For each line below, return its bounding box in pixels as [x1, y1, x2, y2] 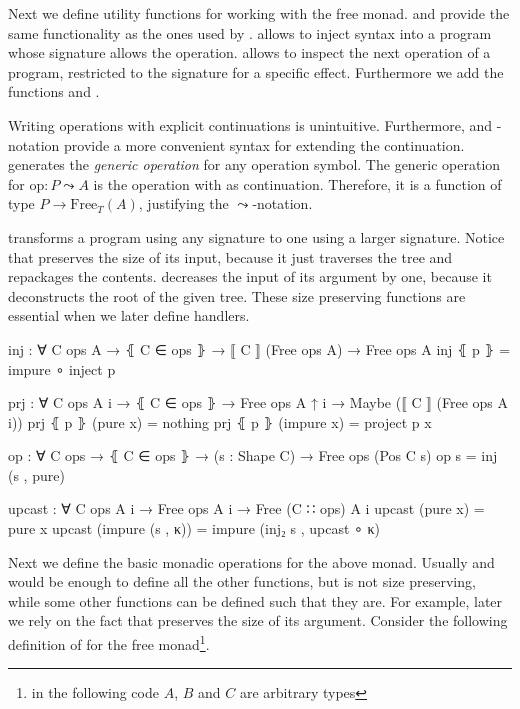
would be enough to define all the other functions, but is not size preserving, [8, 571, 476, 592]
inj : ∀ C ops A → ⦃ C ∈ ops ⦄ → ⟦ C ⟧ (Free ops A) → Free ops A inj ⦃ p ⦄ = [8, 338, 511, 359]
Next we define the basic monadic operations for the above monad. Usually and [8, 551, 495, 572]
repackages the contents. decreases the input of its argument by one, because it [8, 266, 492, 287]
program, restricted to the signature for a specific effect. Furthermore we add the [8, 61, 504, 82]
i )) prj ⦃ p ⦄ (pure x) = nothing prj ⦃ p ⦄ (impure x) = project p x [8, 411, 432, 432]
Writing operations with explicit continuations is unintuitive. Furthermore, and [8, 114, 493, 135]
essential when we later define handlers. [8, 305, 250, 326]
